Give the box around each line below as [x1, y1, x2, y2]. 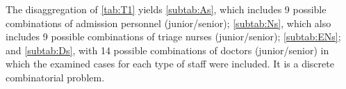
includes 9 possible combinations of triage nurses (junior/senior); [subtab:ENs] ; [6, 29, 341, 44]
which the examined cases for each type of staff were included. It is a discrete [6, 56, 334, 71]
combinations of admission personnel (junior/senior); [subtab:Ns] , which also [6, 15, 331, 30]
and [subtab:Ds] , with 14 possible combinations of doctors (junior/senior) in [6, 42, 329, 57]
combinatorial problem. [6, 70, 105, 84]
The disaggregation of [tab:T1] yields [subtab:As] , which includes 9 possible [6, 2, 327, 16]
